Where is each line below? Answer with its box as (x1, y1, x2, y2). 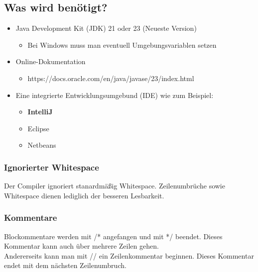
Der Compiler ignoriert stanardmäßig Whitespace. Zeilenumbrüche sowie (4, 181, 225, 191)
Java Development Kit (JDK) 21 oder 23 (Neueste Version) (15, 23, 197, 33)
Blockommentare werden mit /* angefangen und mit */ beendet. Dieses (4, 231, 223, 241)
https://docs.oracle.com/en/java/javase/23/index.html (27, 73, 194, 83)
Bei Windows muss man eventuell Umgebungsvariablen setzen (27, 39, 217, 50)
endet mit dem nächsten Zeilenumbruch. (4, 260, 127, 271)
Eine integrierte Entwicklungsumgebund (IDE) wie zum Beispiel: (15, 90, 214, 100)
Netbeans (27, 140, 56, 150)
